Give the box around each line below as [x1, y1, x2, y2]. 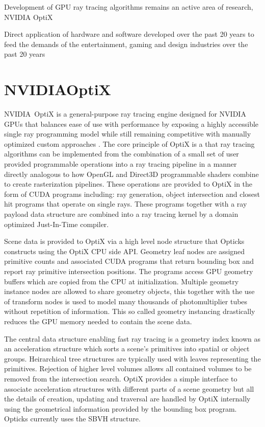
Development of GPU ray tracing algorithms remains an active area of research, [4, 2, 253, 12]
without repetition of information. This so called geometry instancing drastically [4, 306, 255, 317]
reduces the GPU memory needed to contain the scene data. [4, 316, 192, 326]
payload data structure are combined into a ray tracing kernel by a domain [4, 209, 238, 219]
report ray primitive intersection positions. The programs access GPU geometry [4, 266, 253, 276]
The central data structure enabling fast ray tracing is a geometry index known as [4, 333, 260, 344]
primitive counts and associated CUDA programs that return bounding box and [4, 256, 254, 266]
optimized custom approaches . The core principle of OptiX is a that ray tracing [4, 138, 255, 149]
